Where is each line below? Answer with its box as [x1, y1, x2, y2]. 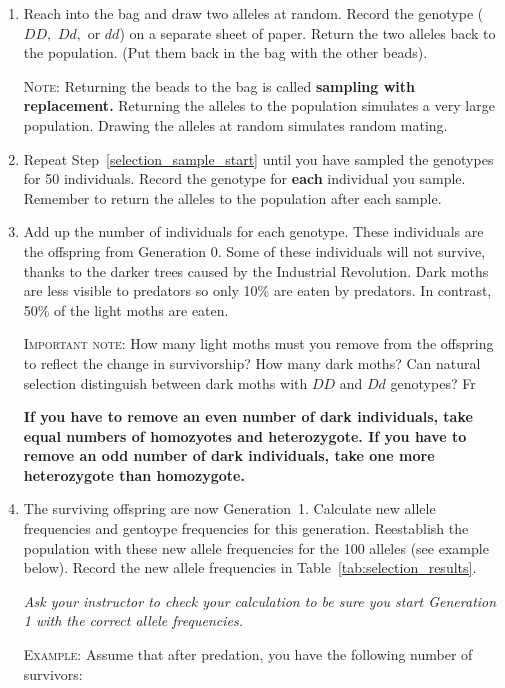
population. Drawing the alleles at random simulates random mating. [23, 114, 448, 135]
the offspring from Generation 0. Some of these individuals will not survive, [23, 240, 486, 261]
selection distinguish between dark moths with [23, 372, 308, 393]
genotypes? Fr [390, 372, 476, 393]
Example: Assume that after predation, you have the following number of [23, 644, 473, 665]
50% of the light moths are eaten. [23, 299, 229, 320]
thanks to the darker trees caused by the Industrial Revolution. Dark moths [23, 260, 489, 281]
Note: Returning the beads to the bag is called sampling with [23, 75, 416, 96]
